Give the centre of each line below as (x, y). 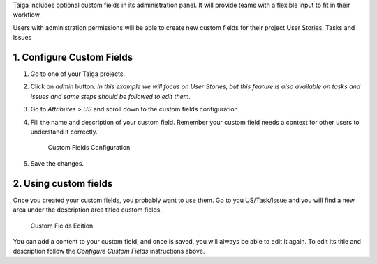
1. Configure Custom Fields (73, 57)
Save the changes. (57, 163)
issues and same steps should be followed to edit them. (111, 96)
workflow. (27, 15)
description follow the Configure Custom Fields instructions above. (109, 251)
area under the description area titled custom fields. (87, 210)
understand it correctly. (64, 132)
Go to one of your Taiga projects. (78, 74)
